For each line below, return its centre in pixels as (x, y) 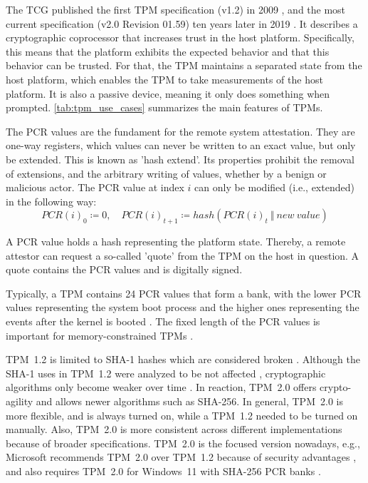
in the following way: (51, 201)
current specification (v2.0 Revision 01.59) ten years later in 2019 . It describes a (182, 23)
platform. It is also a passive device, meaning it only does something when (168, 93)
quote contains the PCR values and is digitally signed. (124, 269)
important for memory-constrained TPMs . (100, 335)
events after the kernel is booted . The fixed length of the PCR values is (163, 321)
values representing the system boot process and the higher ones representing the (183, 307)
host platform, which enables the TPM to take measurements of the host (164, 79)
